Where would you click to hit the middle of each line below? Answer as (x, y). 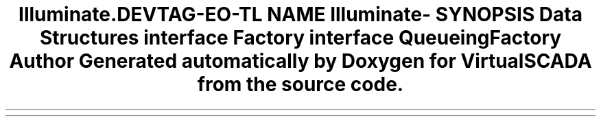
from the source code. (300, 84)
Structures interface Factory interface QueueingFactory (300, 38)
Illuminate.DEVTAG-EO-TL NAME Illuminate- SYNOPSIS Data (300, 14)
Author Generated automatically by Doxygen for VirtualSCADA (300, 61)
